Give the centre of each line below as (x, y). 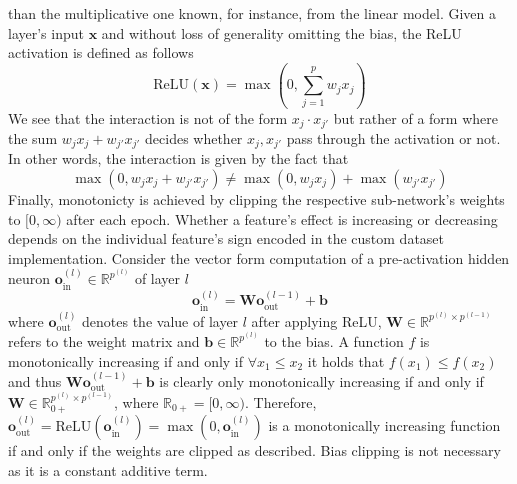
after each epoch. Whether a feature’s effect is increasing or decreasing (282, 218)
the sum (33, 137)
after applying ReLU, (316, 320)
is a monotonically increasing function (384, 425)
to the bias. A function (334, 341)
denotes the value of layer (160, 320)
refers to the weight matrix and (104, 341)
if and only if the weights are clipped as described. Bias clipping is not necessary (254, 450)
